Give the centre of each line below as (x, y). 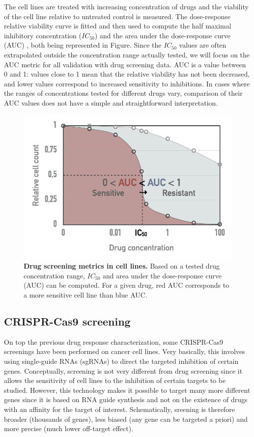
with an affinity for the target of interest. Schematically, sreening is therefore (119, 409)
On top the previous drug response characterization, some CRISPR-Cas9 (114, 341)
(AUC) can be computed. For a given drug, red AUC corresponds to (127, 285)
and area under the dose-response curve (162, 275)
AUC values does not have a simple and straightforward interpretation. (111, 102)
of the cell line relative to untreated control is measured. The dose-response (117, 16)
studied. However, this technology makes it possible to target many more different (127, 390)
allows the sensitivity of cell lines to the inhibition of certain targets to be (115, 380)
